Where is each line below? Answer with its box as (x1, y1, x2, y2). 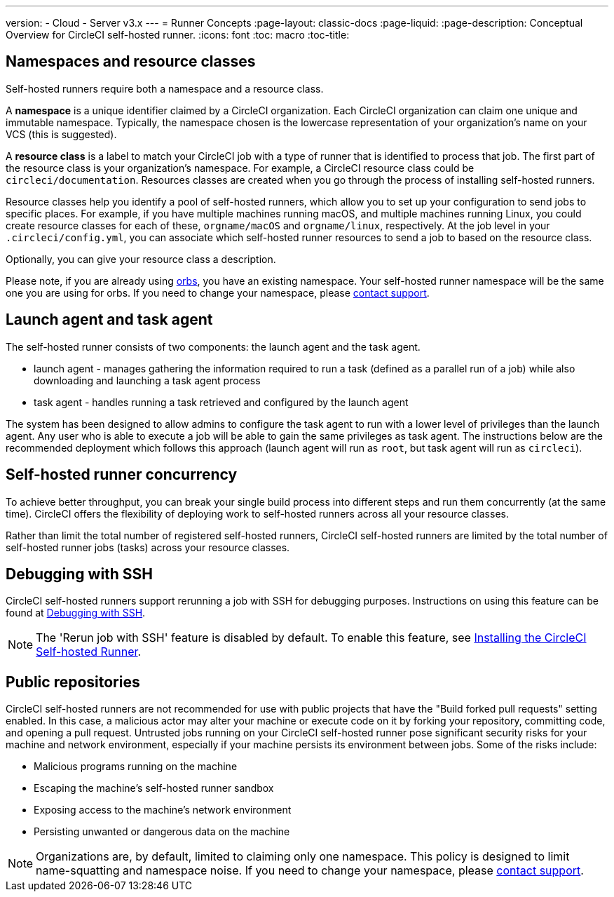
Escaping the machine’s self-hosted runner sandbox (34, 782, 274, 795)
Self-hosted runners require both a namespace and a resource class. (6, 82, 324, 95)
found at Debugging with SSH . (6, 607, 146, 619)
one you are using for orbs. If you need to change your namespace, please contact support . (6, 286, 430, 299)
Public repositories (6, 673, 140, 691)
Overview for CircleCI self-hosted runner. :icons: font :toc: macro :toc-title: (6, 29, 350, 41)
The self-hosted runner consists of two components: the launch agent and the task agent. (6, 340, 421, 353)
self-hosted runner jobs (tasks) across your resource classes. (6, 541, 290, 553)
